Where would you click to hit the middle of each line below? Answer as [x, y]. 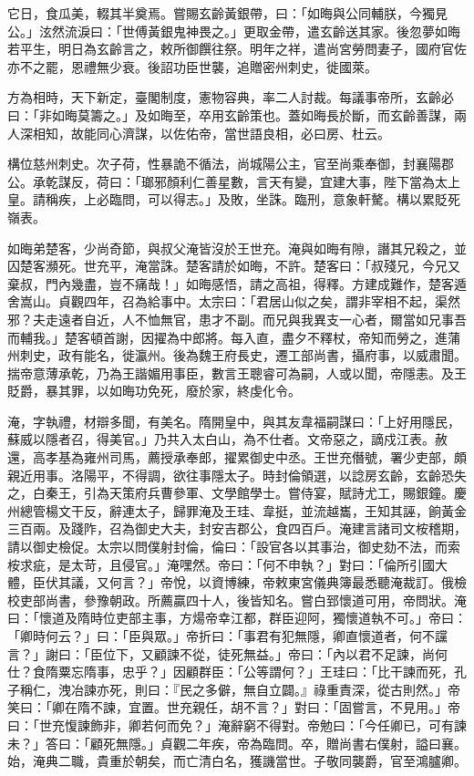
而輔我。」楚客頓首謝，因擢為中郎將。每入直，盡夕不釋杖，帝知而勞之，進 [227, 337]
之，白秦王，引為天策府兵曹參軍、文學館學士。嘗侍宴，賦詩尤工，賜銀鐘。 [231, 493]
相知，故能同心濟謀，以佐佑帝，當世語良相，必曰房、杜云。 [211, 133]
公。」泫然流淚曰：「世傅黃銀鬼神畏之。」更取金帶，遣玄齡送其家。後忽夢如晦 [234, 31]
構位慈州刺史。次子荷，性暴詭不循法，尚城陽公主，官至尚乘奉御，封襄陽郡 [231, 164]
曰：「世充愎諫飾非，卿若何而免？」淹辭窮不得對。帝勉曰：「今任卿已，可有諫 [237, 724]
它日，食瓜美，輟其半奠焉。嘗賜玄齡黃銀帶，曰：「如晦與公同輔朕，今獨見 [227, 13]
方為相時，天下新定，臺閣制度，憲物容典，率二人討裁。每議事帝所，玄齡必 [231, 97]
